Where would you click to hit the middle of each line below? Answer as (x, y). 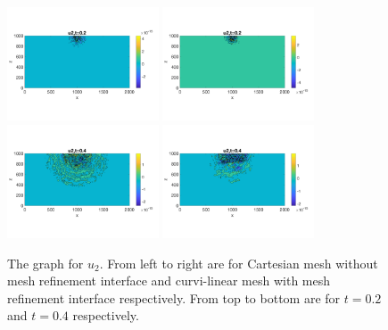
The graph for (45, 263)
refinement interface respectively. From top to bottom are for (174, 297)
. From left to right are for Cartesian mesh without (239, 263)
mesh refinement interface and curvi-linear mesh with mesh (169, 280)
